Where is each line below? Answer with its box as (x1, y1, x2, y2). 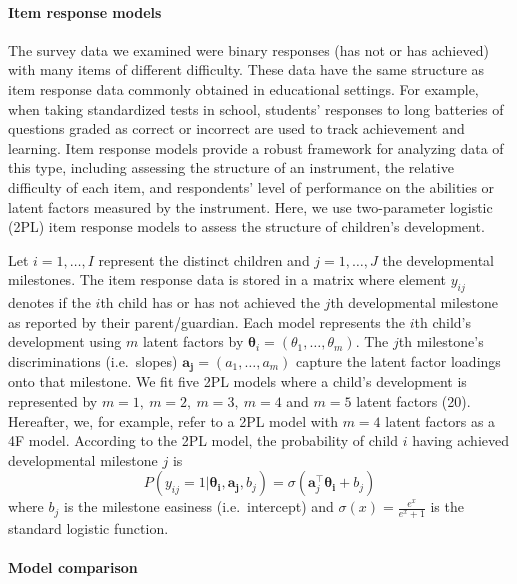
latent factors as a (385, 410, 496, 431)
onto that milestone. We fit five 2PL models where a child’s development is (8, 371, 467, 392)
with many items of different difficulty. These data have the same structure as (8, 59, 485, 80)
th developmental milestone (330, 292, 499, 313)
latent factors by (142, 331, 244, 352)
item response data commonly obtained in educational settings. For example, (8, 78, 479, 99)
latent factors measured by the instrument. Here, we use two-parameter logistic (8, 196, 493, 217)
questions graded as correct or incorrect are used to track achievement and (8, 118, 465, 139)
